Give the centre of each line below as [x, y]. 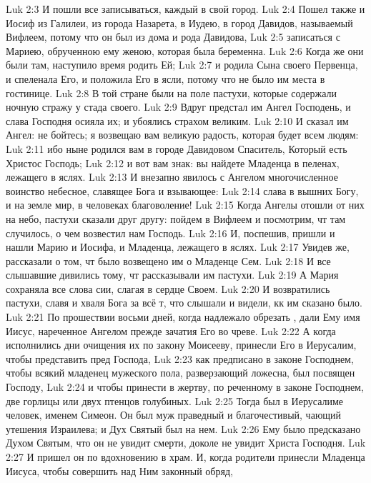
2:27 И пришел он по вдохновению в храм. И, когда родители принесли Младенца [185, 457]
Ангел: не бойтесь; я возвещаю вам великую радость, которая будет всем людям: [182, 135]
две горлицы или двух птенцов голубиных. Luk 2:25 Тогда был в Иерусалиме [175, 400]
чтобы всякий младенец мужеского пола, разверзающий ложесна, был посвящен [180, 373]
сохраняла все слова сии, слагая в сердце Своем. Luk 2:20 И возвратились [168, 288]
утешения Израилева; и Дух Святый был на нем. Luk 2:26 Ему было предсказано [183, 428]
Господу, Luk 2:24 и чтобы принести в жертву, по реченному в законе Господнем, [185, 387]
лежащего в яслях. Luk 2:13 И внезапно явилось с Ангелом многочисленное [172, 177]
